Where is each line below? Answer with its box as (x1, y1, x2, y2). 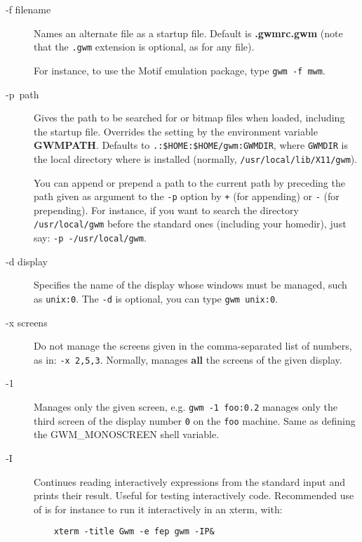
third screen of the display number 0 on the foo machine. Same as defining (34, 413, 356, 428)
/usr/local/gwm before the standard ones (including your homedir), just (34, 216, 347, 231)
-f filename (6, 2, 51, 16)
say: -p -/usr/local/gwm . (34, 230, 147, 245)
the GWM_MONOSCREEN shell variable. (34, 427, 220, 442)
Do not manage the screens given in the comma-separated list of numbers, (34, 338, 352, 353)
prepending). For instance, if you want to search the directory (34, 202, 299, 217)
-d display (6, 253, 48, 268)
